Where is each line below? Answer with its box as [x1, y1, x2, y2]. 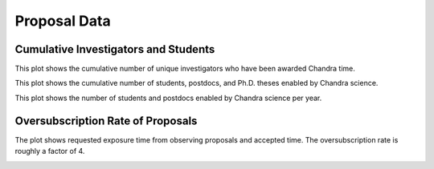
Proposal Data [14, 12, 112, 30]
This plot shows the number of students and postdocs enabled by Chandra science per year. [14, 93, 322, 103]
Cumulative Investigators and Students [14, 42, 215, 56]
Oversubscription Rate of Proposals [14, 114, 198, 127]
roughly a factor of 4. [14, 147, 85, 156]
